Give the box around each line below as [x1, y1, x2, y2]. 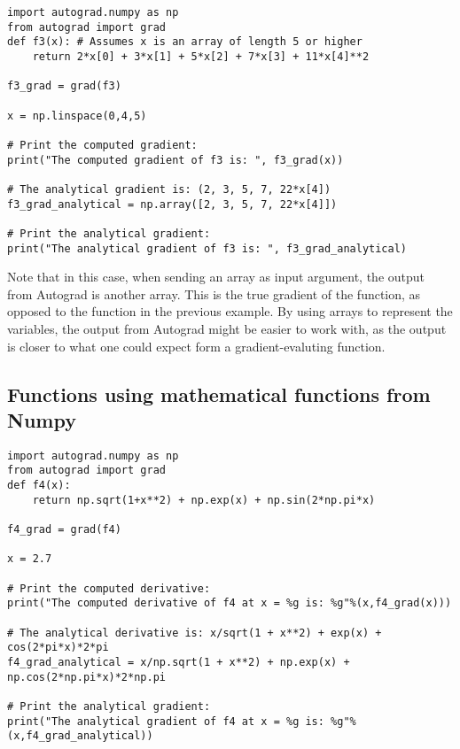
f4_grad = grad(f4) [7, 523, 121, 536]
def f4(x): [7, 479, 71, 492]
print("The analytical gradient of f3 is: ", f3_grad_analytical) [7, 242, 408, 255]
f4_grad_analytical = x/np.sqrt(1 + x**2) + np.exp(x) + [7, 655, 350, 668]
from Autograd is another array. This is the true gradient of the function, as [7, 284, 421, 303]
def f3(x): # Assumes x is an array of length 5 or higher [7, 35, 363, 49]
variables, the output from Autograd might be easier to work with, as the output [7, 319, 447, 337]
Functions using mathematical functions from [7, 380, 431, 407]
